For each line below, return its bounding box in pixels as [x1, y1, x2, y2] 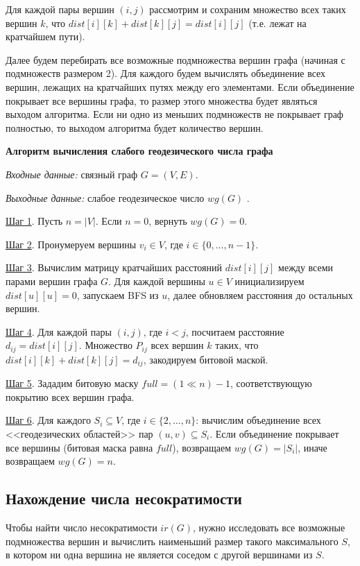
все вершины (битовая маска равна [6, 440, 153, 454]
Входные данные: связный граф [6, 166, 138, 181]
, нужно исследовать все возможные [192, 520, 345, 534]
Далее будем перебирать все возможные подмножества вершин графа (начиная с [6, 52, 345, 67]
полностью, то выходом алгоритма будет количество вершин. [6, 120, 264, 135]
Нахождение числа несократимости [6, 488, 242, 509]
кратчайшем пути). [6, 29, 85, 44]
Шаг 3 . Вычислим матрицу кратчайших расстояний [6, 260, 223, 275]
